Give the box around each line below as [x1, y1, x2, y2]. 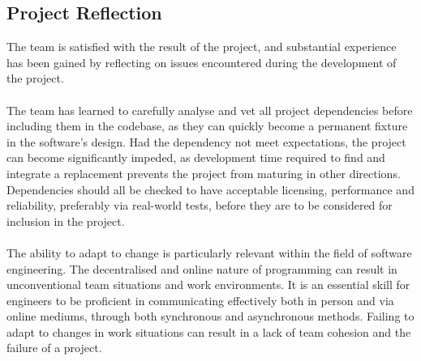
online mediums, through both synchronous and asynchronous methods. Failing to [6, 308, 415, 325]
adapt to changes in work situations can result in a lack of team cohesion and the [6, 323, 411, 340]
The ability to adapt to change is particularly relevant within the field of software [6, 244, 412, 261]
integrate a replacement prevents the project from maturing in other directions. [6, 164, 401, 181]
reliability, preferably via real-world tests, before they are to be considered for [6, 197, 393, 214]
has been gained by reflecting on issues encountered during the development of [6, 53, 397, 70]
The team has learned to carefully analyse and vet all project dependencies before [6, 101, 413, 118]
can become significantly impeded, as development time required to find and [6, 149, 385, 166]
